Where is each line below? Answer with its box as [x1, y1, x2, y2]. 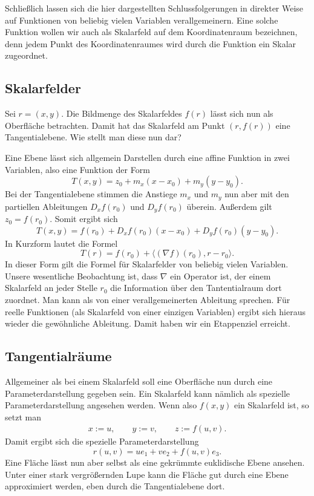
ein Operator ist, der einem [170, 269, 271, 282]
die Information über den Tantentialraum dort [110, 281, 282, 294]
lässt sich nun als [210, 107, 273, 120]
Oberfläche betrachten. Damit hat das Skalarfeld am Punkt [5, 119, 225, 131]
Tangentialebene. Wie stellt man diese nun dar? [5, 131, 182, 143]
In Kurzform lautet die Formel [5, 237, 118, 249]
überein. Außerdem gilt [186, 200, 272, 212]
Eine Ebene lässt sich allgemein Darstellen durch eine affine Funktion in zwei [5, 151, 290, 163]
